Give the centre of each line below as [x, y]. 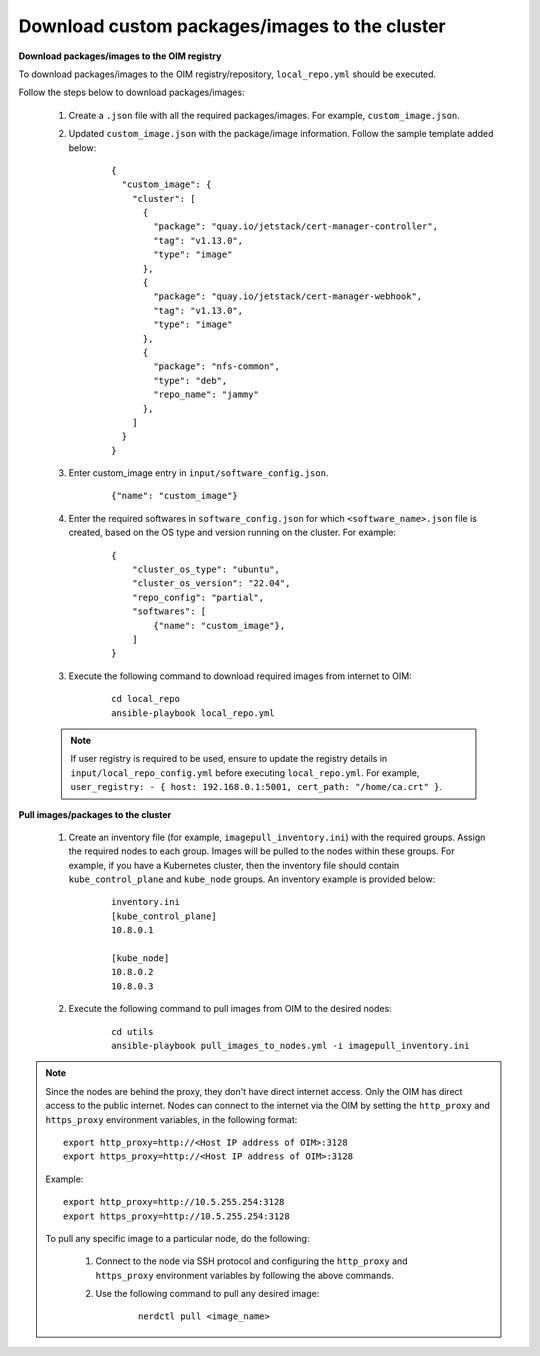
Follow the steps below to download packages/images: [131, 92]
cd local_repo [145, 699]
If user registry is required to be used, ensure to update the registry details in [229, 759]
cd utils [132, 1031]
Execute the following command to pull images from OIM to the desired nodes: [230, 1009]
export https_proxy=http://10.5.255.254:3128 [176, 1216]
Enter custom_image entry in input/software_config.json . [198, 473]
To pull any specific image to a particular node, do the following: [177, 1238]
